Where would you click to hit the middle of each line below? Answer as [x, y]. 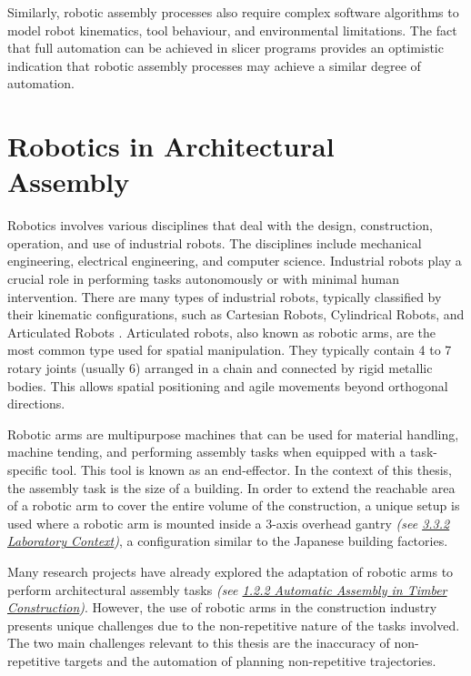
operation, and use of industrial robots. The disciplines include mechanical [215, 242]
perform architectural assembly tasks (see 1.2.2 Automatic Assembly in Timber [227, 589]
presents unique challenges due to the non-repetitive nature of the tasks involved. [234, 625]
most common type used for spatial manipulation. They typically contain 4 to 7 [230, 350]
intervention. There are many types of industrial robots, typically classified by [225, 296]
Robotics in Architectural [171, 146]
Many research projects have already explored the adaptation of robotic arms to [230, 571]
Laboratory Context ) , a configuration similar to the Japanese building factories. [228, 541]
